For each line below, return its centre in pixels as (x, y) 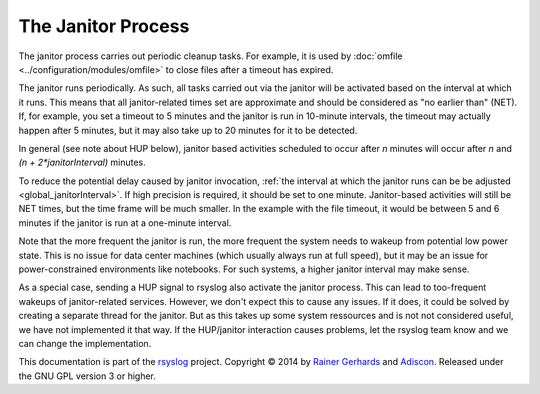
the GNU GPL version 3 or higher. (87, 376)
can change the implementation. (85, 343)
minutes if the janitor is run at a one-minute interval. (125, 222)
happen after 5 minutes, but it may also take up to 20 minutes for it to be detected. (188, 130)
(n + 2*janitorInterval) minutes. (82, 162)
